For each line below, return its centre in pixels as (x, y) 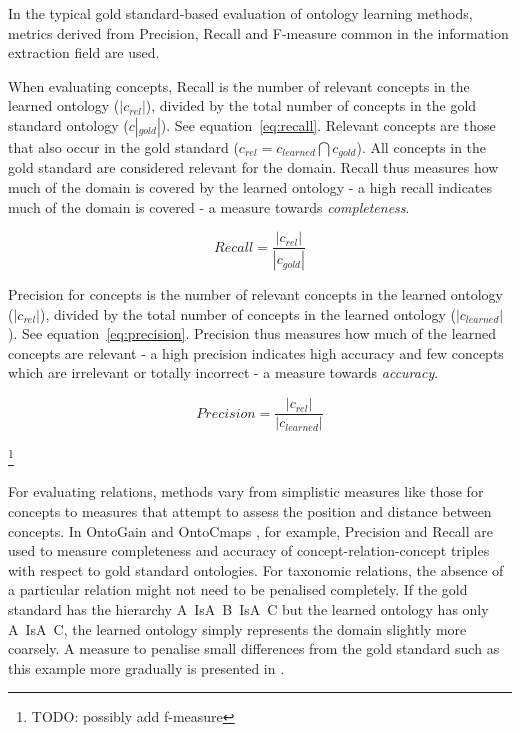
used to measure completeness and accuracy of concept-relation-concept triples (249, 550)
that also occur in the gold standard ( (123, 146)
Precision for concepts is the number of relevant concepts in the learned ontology (255, 294)
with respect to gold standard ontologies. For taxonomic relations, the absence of (256, 569)
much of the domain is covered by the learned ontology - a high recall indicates (250, 187)
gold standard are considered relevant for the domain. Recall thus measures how (253, 167)
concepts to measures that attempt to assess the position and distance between (250, 510)
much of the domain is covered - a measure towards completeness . (209, 206)
